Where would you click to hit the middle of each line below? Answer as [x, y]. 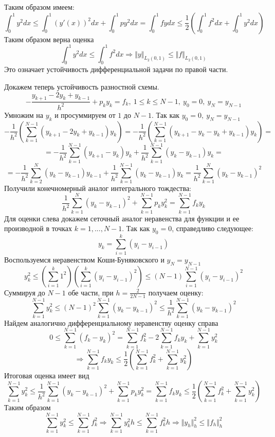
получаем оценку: [176, 292]
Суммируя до [25, 292]
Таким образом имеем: [39, 7]
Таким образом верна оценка [49, 39]
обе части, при [91, 292]
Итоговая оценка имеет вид [47, 375]
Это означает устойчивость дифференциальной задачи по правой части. [116, 69]
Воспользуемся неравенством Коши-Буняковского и [84, 260]
